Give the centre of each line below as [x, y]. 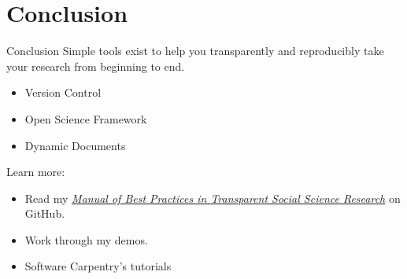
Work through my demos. [86, 239]
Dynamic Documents [75, 145]
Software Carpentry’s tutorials [98, 266]
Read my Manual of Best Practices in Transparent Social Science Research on [213, 198]
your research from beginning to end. [96, 66]
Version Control [63, 92]
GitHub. [45, 213]
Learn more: [36, 172]
